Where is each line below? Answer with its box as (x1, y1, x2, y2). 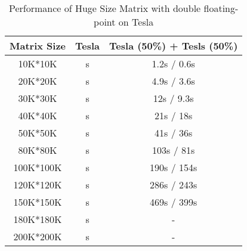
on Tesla (118, 15, 154, 29)
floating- (203, 1, 239, 15)
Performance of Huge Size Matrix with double (8, 1, 201, 15)
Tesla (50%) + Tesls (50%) (109, 39, 238, 52)
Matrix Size (10, 39, 66, 52)
